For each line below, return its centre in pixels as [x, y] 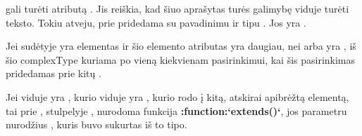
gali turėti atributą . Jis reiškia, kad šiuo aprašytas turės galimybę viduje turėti [177, 8]
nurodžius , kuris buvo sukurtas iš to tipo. [96, 124]
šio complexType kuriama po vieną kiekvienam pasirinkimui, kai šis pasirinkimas [181, 59]
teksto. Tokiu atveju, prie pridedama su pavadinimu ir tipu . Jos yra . [156, 22]
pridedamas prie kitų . [54, 73]
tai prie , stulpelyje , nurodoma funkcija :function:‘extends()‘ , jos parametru [176, 110]
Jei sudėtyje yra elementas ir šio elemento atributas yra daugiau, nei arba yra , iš [181, 46]
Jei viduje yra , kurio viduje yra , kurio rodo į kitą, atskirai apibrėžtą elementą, [177, 96]
